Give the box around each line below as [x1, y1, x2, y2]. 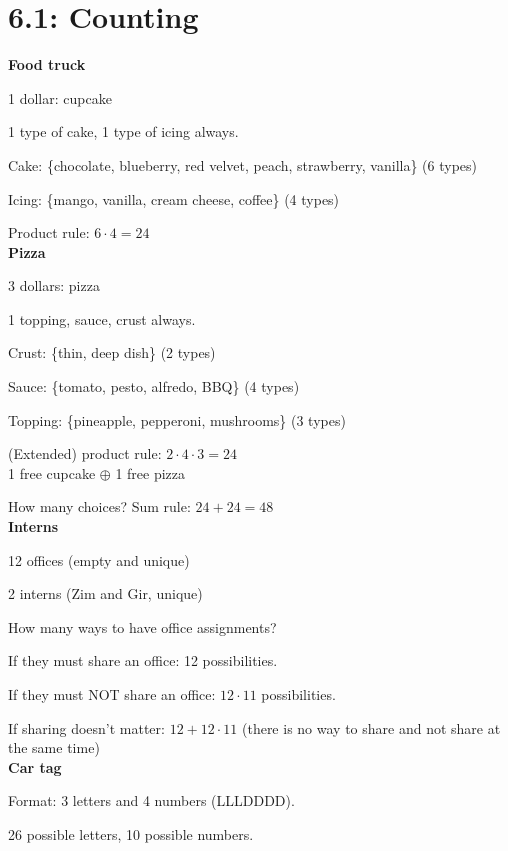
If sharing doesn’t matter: [8, 717, 165, 738]
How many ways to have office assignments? [8, 616, 277, 637]
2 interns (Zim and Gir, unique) [8, 583, 203, 604]
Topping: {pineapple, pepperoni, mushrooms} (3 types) [8, 409, 346, 430]
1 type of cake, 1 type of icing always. [8, 121, 239, 142]
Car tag [8, 756, 62, 777]
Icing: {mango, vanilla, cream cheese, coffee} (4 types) [8, 188, 340, 209]
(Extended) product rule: [8, 443, 162, 464]
